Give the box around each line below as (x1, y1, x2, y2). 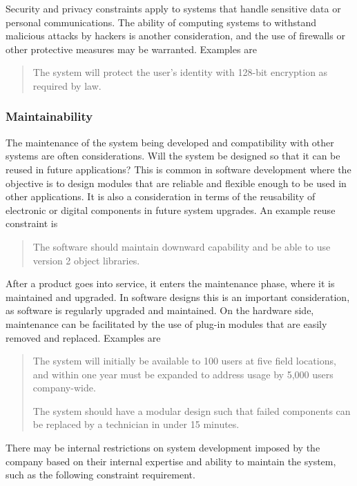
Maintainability (6, 108, 93, 125)
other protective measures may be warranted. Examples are (6, 41, 257, 56)
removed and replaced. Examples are (6, 330, 161, 344)
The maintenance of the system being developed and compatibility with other (6, 135, 334, 149)
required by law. (32, 78, 102, 93)
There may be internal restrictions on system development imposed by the (6, 440, 320, 455)
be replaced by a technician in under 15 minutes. (32, 417, 240, 431)
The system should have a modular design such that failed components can (32, 403, 351, 418)
